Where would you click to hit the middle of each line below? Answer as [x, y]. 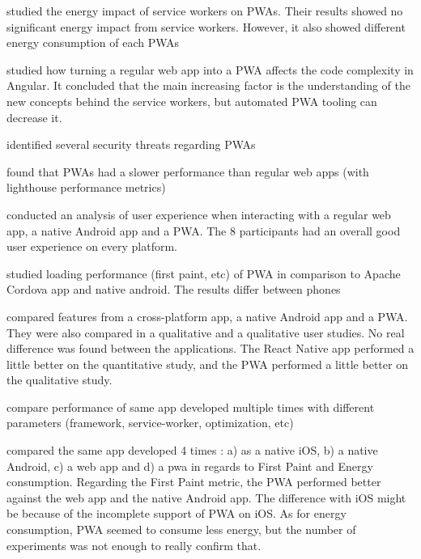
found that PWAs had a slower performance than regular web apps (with [188, 171]
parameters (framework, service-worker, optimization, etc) [150, 423]
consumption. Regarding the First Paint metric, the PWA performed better [194, 482]
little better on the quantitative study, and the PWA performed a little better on [207, 364]
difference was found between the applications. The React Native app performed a [210, 348]
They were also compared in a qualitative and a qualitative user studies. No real [206, 332]
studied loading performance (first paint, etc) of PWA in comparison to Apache [204, 273]
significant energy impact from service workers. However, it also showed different [206, 26]
